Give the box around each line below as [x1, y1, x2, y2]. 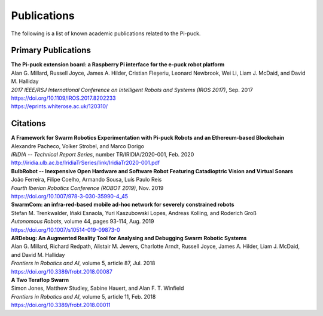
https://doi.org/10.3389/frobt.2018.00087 [11, 268, 113, 275]
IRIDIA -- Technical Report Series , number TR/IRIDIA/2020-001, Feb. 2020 [11, 151, 194, 158]
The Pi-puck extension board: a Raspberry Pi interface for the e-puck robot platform [11, 61, 225, 68]
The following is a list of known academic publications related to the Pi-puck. [11, 30, 201, 37]
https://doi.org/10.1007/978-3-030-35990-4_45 [11, 193, 129, 200]
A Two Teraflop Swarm [11, 276, 69, 283]
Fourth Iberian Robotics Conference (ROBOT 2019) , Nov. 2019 [11, 184, 164, 191]
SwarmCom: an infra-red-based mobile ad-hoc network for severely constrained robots [11, 201, 234, 208]
